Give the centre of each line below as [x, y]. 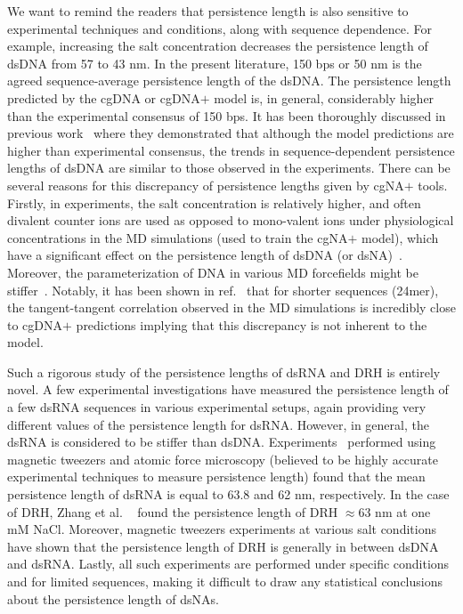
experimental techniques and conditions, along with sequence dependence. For [219, 28]
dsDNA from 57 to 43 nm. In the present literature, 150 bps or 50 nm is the [215, 63]
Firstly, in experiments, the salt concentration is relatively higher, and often [214, 202]
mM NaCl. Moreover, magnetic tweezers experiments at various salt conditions [222, 529]
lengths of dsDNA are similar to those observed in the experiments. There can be [229, 168]
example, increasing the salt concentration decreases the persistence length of [218, 46]
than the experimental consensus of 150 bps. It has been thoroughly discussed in [227, 115]
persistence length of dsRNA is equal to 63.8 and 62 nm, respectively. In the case [228, 494]
